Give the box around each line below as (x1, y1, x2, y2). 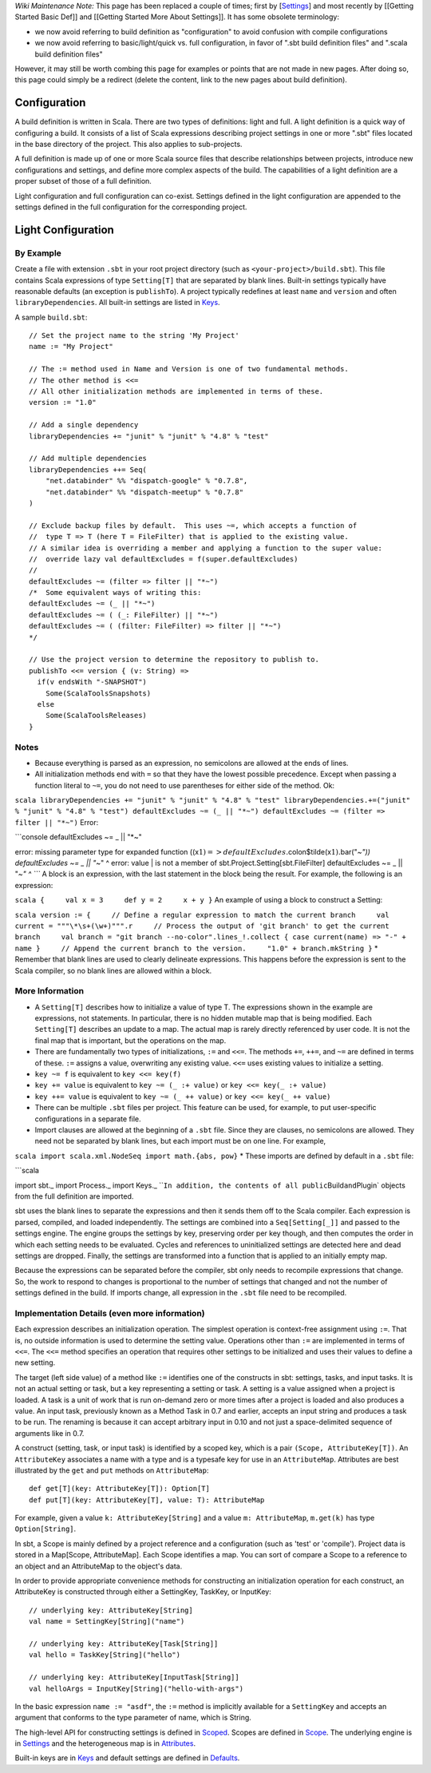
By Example (14, 248, 61, 259)
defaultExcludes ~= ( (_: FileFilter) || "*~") (29, 610, 219, 619)
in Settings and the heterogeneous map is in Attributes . (14, 1739, 196, 1748)
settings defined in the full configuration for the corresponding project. (14, 202, 247, 212)
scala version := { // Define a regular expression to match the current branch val (14, 910, 390, 919)
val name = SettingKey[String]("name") (29, 1617, 185, 1626)
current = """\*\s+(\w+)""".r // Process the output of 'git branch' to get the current (14, 921, 390, 930)
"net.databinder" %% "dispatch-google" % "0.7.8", (45, 476, 248, 486)
